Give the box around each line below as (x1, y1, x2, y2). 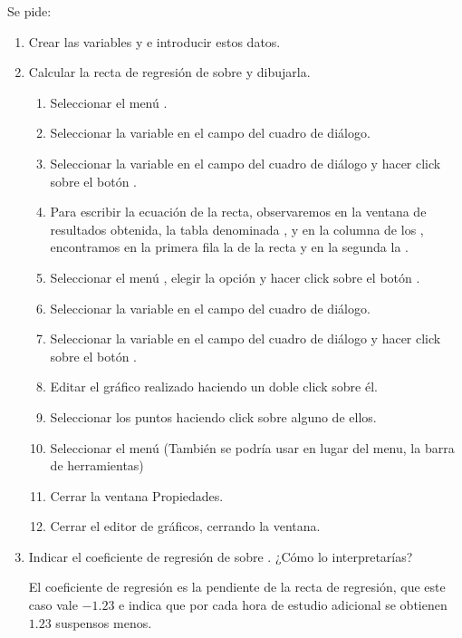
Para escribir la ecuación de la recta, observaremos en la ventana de (50, 202, 427, 221)
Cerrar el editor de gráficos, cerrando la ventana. (50, 517, 321, 536)
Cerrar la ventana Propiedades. (50, 486, 224, 505)
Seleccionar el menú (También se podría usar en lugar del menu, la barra (50, 438, 455, 457)
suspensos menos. (55, 613, 152, 632)
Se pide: (7, 2, 52, 20)
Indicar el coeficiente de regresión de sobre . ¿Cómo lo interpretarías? (28, 546, 413, 565)
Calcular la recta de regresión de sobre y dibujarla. (28, 63, 311, 82)
